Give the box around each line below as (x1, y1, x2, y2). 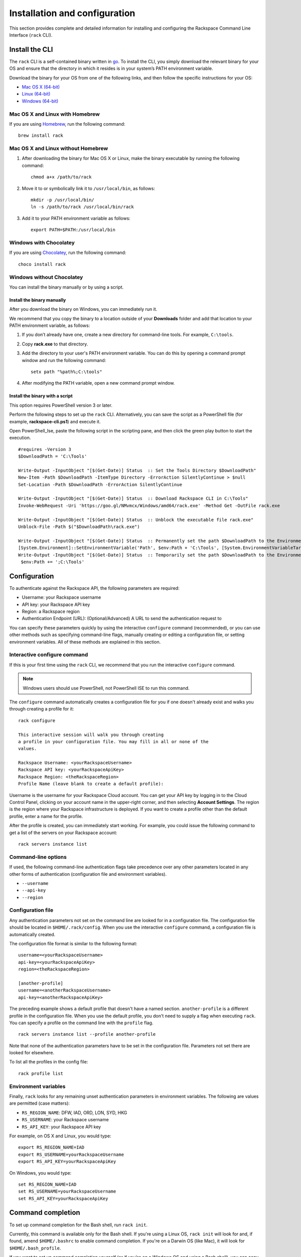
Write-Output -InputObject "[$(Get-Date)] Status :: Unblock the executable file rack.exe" (18, 517, 254, 522)
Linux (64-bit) (22, 91, 51, 97)
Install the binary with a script (9, 393, 73, 399)
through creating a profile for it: (9, 706, 74, 712)
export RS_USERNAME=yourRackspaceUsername (18, 1151, 124, 1157)
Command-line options (9, 853, 67, 860)
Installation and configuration (9, 8, 135, 19)
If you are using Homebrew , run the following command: (9, 121, 125, 127)
